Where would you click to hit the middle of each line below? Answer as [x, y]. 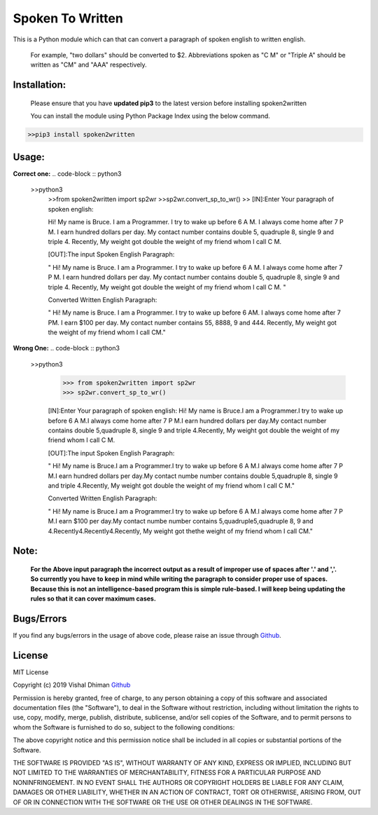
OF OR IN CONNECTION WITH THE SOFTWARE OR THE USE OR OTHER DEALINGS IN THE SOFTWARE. [163, 802]
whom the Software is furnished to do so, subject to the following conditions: [124, 727]
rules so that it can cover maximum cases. [93, 598]
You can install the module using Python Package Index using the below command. [150, 116]
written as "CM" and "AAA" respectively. [89, 65]
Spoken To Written [68, 18]
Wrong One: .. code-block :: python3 [66, 348]
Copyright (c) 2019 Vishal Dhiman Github [72, 685]
